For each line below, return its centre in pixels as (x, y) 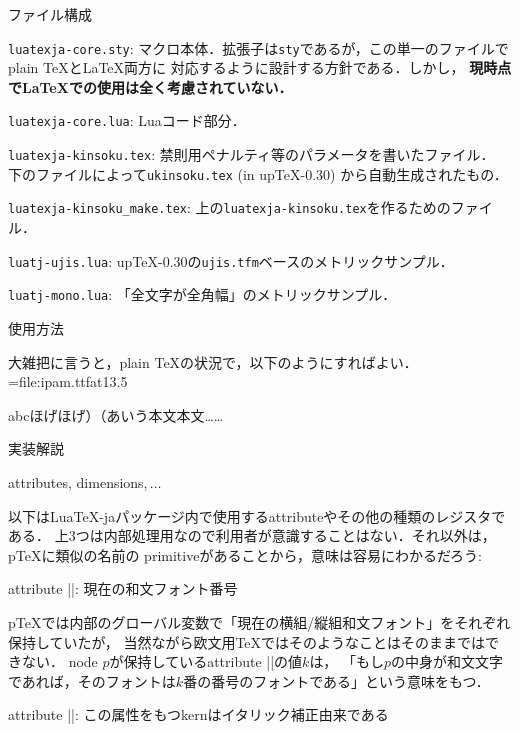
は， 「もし (347, 661)
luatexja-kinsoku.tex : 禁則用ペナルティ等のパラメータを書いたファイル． (251, 154)
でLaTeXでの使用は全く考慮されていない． (150, 86)
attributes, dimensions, (78, 481)
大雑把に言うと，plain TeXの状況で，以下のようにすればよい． (213, 361)
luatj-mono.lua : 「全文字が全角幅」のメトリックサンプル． (202, 294)
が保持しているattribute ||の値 (206, 661)
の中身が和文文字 (447, 661)
